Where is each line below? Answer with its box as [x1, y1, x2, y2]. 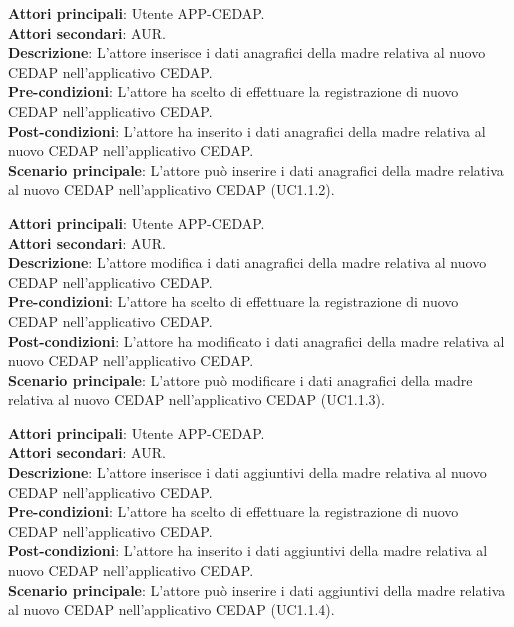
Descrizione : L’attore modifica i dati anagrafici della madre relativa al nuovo [8, 252, 487, 273]
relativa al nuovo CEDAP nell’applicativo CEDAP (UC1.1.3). [8, 389, 385, 410]
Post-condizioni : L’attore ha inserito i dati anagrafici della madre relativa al [8, 120, 486, 141]
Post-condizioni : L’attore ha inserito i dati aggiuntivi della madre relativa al [8, 540, 488, 561]
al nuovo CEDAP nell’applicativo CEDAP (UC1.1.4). [8, 599, 335, 620]
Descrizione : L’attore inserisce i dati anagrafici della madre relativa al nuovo [8, 42, 486, 63]
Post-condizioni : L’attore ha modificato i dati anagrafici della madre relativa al [8, 330, 505, 351]
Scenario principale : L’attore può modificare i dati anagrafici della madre [8, 369, 473, 390]
